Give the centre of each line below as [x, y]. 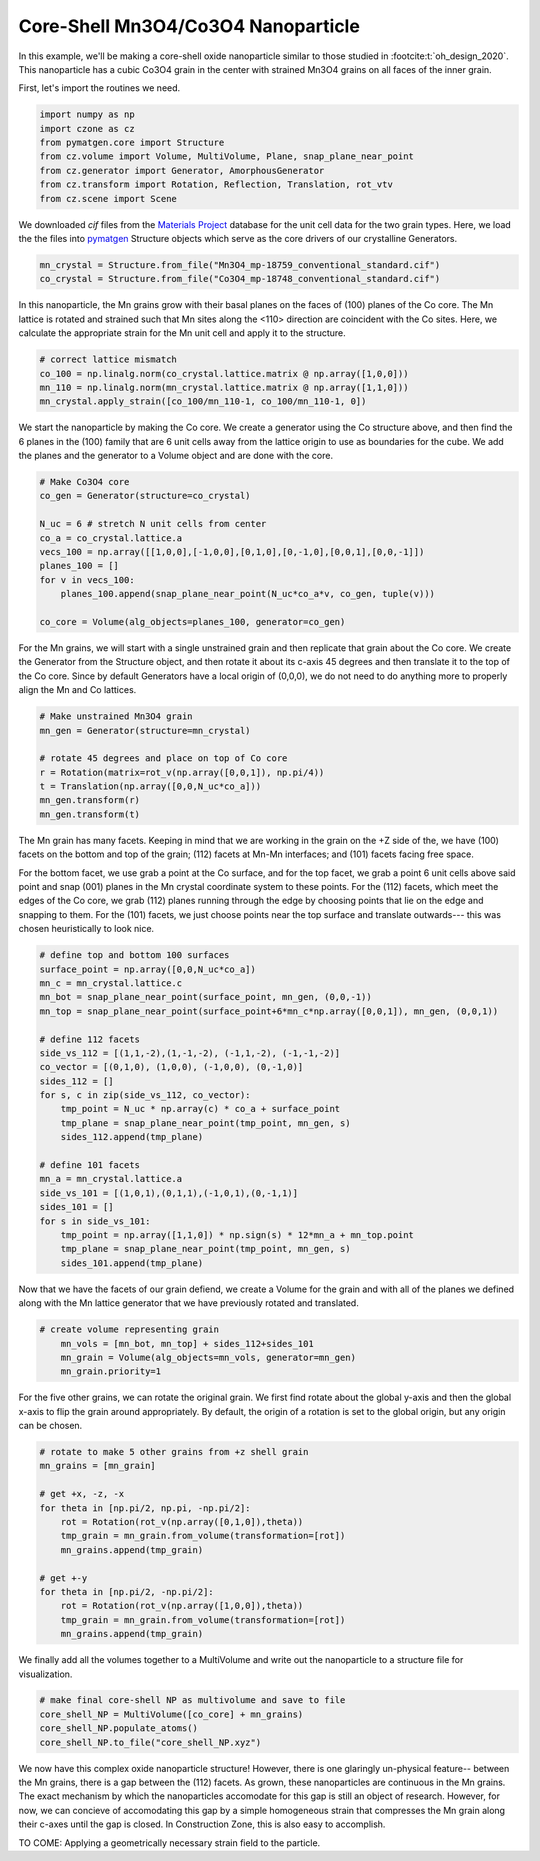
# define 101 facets [89, 1165]
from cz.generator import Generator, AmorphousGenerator [182, 170]
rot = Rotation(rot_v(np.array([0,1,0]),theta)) [182, 1521]
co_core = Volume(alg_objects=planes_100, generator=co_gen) [192, 621]
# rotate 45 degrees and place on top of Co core [163, 758]
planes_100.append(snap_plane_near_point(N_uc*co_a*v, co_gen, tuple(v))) [247, 594]
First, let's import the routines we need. [99, 88]
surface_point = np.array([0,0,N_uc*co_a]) [148, 969]
